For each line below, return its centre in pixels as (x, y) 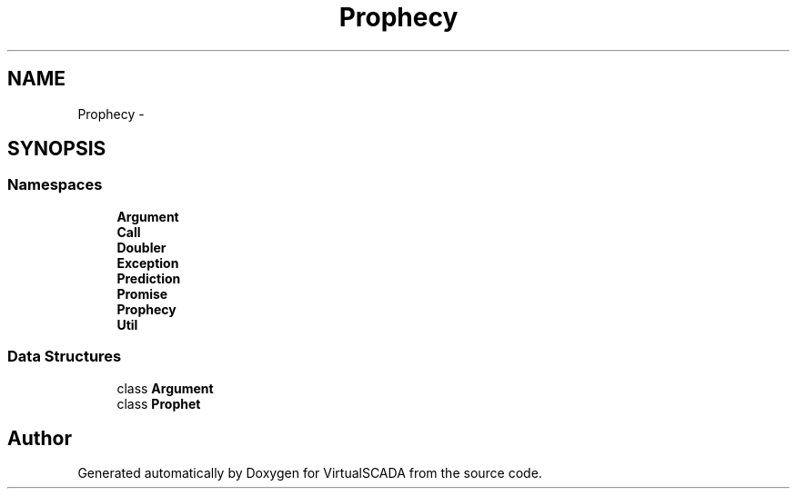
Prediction (149, 278)
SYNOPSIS (57, 149)
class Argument (165, 388)
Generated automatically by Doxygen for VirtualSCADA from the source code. (310, 473)
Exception (148, 263)
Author (40, 438)
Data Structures (65, 357)
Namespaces (55, 185)
